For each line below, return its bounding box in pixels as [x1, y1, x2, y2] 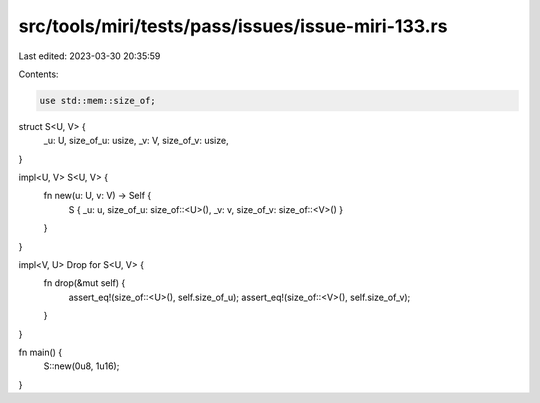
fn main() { [18, 346, 63, 358]
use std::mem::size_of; [39, 95, 157, 106]
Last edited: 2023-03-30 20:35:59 [18, 50, 161, 62]
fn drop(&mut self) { [43, 277, 126, 289]
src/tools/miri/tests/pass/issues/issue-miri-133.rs [18, 15, 448, 37]
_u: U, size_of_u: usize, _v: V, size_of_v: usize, [43, 135, 229, 147]
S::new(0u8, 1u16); [43, 360, 120, 372]
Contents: [18, 68, 59, 80]
